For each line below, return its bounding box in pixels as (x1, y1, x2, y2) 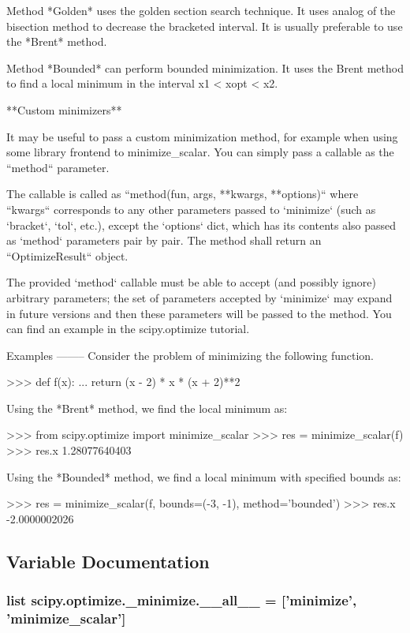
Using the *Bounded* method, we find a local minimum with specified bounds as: (6, 468, 401, 485)
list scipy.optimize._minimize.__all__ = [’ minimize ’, (6, 590, 357, 610)
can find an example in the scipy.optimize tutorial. (6, 320, 250, 337)
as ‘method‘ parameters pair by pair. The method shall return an (6, 232, 322, 249)
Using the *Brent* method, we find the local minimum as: (6, 399, 288, 416)
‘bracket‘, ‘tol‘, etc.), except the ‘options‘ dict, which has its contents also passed (6, 216, 397, 233)
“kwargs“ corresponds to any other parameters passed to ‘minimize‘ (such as (6, 200, 376, 217)
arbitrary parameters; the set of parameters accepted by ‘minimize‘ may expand (6, 289, 393, 305)
